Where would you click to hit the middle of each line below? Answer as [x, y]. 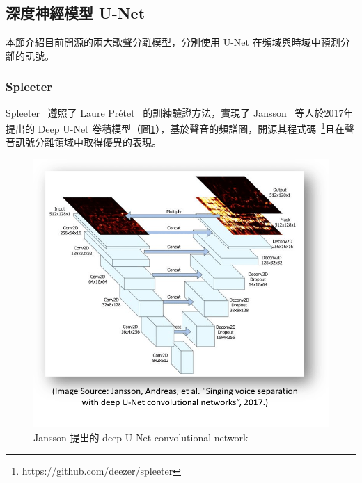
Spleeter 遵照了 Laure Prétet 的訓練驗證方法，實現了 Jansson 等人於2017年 [180, 112]
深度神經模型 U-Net [76, 13]
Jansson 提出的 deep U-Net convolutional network [141, 437]
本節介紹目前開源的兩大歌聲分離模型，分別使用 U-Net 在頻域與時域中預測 [173, 42]
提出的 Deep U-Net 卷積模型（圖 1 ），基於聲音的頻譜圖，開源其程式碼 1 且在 [175, 128]
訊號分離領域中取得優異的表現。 [88, 142]
